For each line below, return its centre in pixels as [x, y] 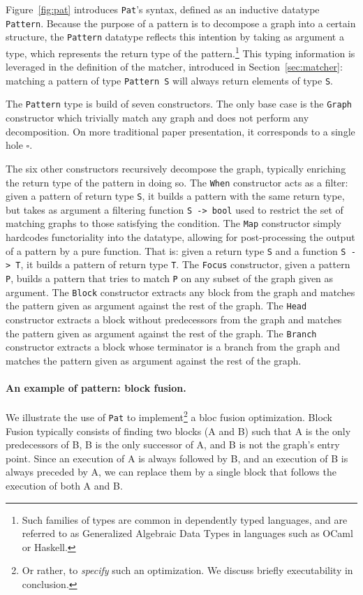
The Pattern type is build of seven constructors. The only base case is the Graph [179, 104]
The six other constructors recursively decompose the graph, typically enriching [176, 168]
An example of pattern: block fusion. [96, 388]
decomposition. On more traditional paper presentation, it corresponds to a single [180, 131]
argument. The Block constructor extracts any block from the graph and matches [180, 292]
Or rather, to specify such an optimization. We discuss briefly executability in [187, 570]
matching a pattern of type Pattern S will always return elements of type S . [169, 80]
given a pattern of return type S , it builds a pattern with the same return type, [175, 196]
